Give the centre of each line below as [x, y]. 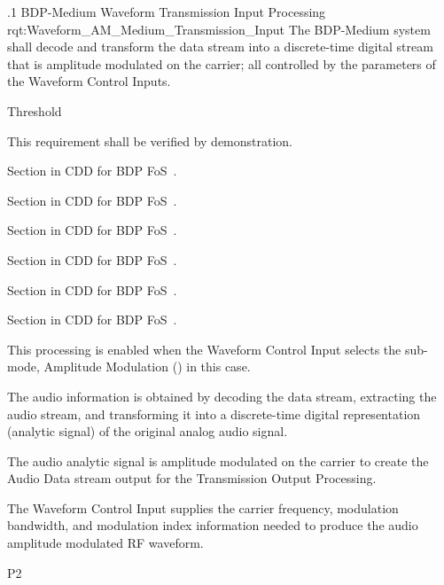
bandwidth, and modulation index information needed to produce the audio [213, 525]
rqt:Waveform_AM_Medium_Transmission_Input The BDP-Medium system [219, 29]
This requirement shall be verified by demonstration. [150, 140]
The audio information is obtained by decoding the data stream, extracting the [222, 396]
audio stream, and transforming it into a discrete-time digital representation [214, 413]
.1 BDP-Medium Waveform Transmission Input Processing [167, 12]
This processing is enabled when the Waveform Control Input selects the [204, 349]
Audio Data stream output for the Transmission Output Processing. [192, 478]
